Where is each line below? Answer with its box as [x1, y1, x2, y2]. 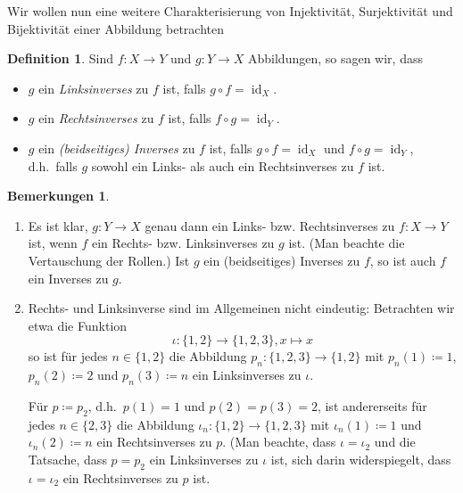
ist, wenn [28, 234, 78, 252]
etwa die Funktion [28, 316, 128, 334]
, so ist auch [369, 251, 436, 269]
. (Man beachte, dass [222, 432, 336, 451]
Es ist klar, [28, 216, 88, 234]
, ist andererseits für [317, 396, 427, 415]
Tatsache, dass [28, 449, 107, 468]
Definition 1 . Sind [7, 49, 114, 68]
